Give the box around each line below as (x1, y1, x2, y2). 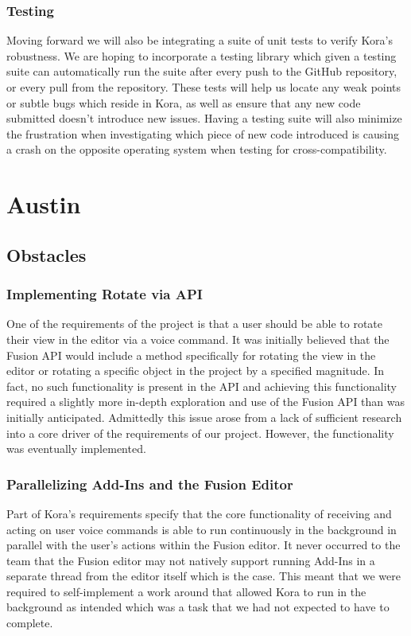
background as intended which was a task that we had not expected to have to (6, 599, 390, 615)
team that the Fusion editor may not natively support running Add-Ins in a (6, 552, 375, 568)
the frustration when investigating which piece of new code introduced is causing (6, 125, 399, 142)
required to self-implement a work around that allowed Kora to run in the (6, 583, 366, 599)
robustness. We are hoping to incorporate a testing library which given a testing (6, 47, 397, 64)
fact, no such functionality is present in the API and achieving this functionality (6, 377, 397, 394)
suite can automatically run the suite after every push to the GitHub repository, (6, 63, 397, 80)
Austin (6, 188, 81, 220)
